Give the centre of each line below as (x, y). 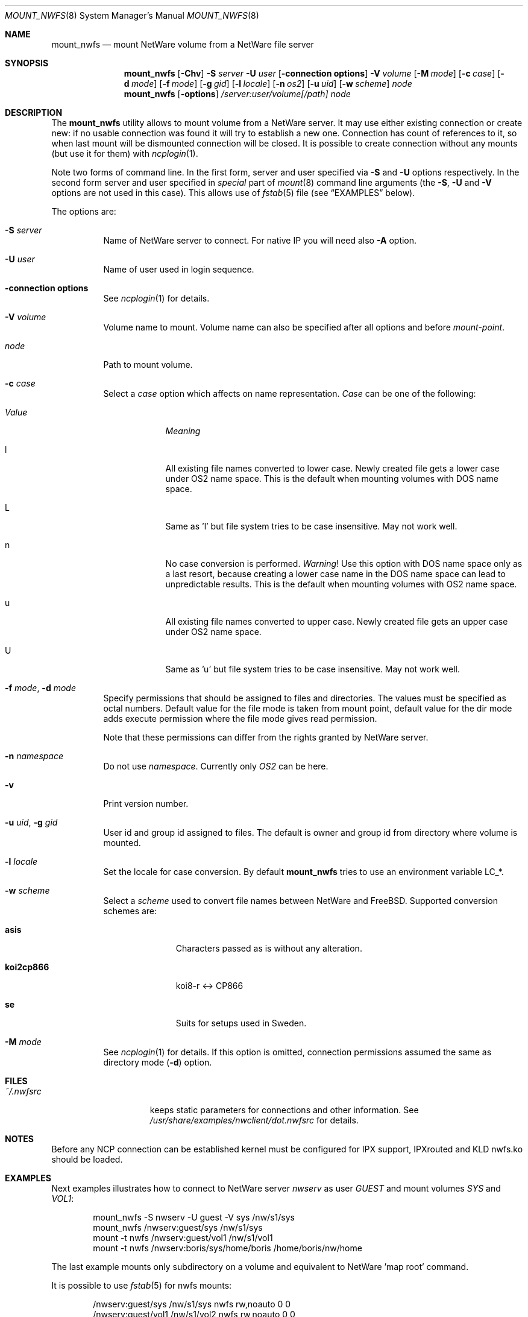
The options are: (84, 211)
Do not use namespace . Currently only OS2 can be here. (216, 766)
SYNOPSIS (27, 63)
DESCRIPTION (34, 112)
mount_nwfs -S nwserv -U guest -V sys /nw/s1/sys (194, 1217)
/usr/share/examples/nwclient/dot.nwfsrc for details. (254, 1120)
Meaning (183, 431)
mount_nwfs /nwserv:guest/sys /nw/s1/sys (178, 1227)
